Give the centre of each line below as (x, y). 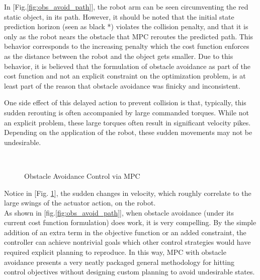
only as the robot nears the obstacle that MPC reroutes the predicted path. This (129, 36)
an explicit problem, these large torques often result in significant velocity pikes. (127, 122)
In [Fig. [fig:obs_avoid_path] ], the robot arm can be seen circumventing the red (126, 7)
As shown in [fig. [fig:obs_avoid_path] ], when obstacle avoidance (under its (119, 212)
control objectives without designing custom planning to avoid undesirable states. (129, 272)
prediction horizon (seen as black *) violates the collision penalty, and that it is (126, 26)
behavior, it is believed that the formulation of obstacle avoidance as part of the (127, 66)
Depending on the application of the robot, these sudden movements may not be (128, 132)
